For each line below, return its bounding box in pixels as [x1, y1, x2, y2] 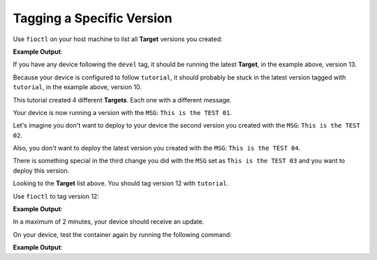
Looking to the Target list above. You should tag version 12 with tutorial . [13, 179, 229, 188]
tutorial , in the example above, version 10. [13, 83, 142, 91]
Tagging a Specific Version [13, 10, 172, 26]
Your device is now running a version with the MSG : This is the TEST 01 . [13, 108, 232, 116]
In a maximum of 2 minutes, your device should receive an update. [13, 217, 205, 226]
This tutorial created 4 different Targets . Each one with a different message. [13, 95, 232, 104]
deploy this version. [13, 166, 70, 174]
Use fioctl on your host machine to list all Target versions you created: [13, 35, 223, 43]
